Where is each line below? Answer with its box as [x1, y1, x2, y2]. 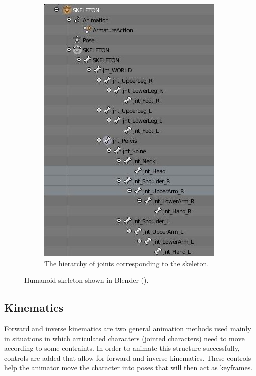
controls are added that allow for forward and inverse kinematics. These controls [4, 352, 251, 363]
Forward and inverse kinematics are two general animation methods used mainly [4, 323, 251, 333]
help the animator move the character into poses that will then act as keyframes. [4, 362, 253, 373]
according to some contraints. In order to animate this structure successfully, [4, 343, 240, 353]
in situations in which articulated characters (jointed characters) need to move [4, 333, 245, 343]
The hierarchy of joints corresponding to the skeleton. [44, 258, 209, 268]
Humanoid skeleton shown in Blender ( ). [24, 275, 149, 285]
